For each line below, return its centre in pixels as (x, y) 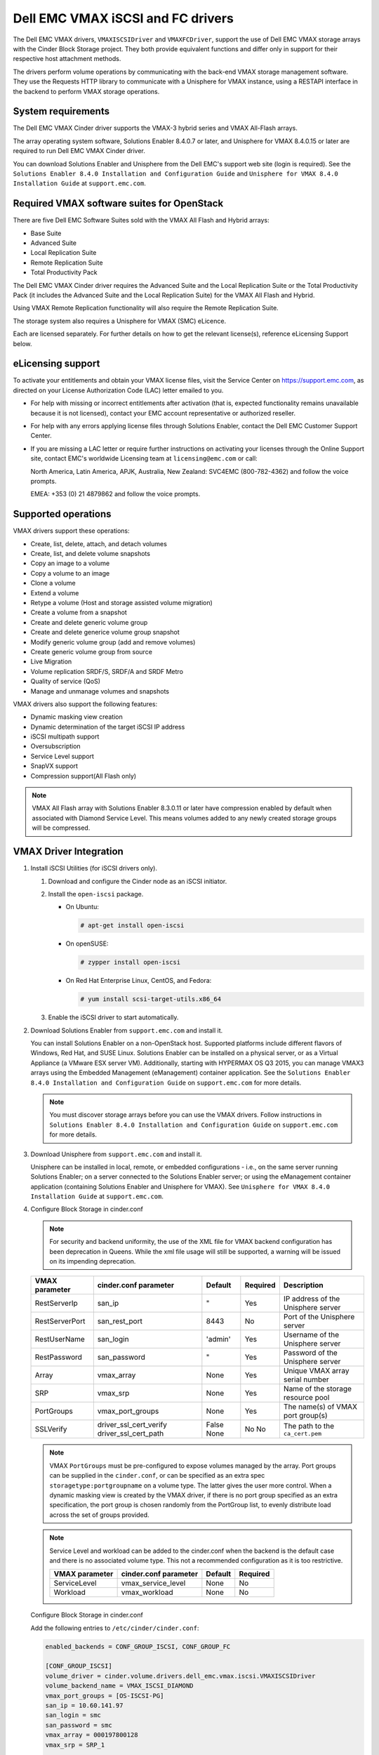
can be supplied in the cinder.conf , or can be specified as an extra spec (157, 1476)
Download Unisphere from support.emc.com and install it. (117, 1154)
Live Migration (51, 662)
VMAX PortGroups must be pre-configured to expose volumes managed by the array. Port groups (193, 1465)
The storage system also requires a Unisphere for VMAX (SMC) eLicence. (120, 321)
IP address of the (312, 1299)
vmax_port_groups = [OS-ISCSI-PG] (105, 1696)
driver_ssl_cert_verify (132, 1425)
